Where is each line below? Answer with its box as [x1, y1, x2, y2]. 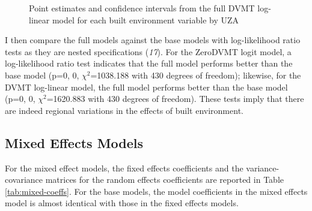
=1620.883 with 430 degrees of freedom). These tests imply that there [46, 92, 304, 105]
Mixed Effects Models [5, 133, 144, 152]
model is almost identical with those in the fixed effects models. [5, 197, 239, 209]
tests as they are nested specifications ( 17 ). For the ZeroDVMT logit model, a [5, 45, 292, 58]
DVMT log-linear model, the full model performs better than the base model [5, 80, 288, 93]
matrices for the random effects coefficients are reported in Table [45, 173, 284, 186]
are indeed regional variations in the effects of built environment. [5, 104, 243, 116]
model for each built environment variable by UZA [52, 13, 239, 26]
